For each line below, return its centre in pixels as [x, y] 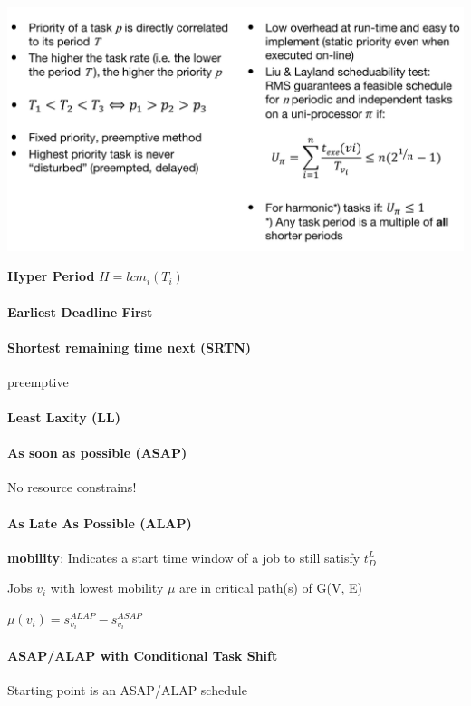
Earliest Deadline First [80, 311]
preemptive [38, 381]
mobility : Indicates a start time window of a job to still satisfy [184, 557]
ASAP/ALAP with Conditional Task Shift [143, 655]
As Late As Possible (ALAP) [100, 522]
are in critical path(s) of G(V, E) [271, 588]
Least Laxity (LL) [64, 417]
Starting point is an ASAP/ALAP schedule [127, 689]
